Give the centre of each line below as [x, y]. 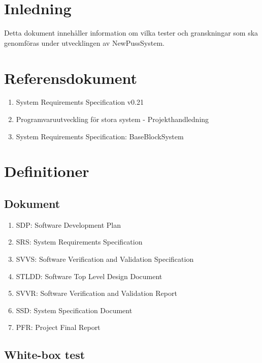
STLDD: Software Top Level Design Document [89, 276]
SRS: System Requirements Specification [79, 242]
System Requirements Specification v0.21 [80, 102]
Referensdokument [71, 78]
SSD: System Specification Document [74, 310]
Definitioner [47, 171]
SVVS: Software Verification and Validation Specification [105, 259]
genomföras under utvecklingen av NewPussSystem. [84, 42]
